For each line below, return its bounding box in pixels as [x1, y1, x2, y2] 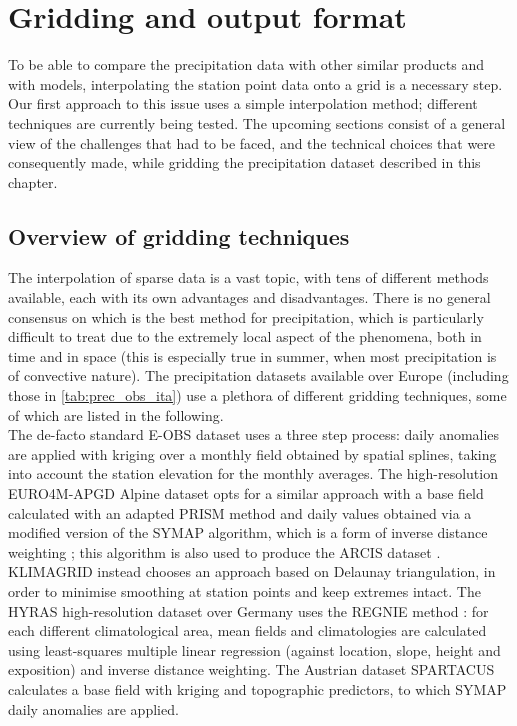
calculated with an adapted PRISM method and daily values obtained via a [8, 502, 472, 523]
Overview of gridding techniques [8, 220, 350, 251]
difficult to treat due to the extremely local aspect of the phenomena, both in [8, 326, 482, 347]
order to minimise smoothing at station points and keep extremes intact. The [8, 580, 481, 601]
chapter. [8, 171, 58, 192]
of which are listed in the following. [8, 404, 224, 425]
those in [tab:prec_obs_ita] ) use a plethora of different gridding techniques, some [8, 385, 507, 406]
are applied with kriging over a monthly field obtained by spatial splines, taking [8, 443, 497, 464]
